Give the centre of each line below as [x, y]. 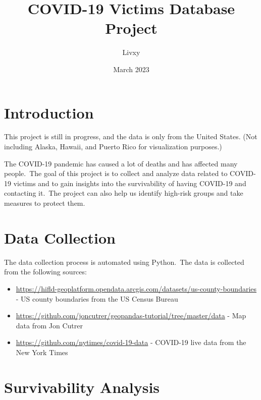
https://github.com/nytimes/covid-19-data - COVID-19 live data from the [131, 342]
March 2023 [131, 69]
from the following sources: [45, 272]
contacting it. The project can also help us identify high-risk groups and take [124, 193]
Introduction [49, 112]
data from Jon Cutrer [49, 325]
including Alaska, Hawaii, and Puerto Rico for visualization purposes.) [113, 147]
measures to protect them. [45, 203]
